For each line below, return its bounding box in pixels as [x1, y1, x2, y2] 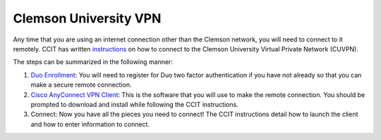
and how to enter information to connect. [30, 120, 150, 128]
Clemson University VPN [13, 11, 162, 26]
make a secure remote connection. [30, 81, 132, 89]
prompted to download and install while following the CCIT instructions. [30, 100, 239, 108]
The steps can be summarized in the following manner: [13, 58, 173, 66]
